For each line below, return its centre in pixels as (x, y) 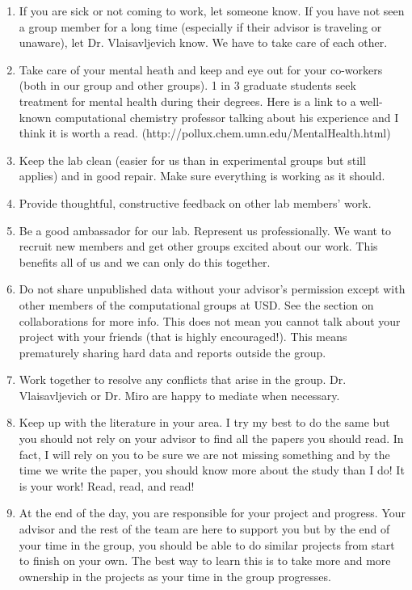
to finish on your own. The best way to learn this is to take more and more (205, 560)
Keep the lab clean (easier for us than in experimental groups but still (192, 160)
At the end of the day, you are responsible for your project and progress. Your (212, 513)
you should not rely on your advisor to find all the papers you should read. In (211, 438)
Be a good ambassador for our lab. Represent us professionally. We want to (205, 230)
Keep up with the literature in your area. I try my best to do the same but (204, 422)
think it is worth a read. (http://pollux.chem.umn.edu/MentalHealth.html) (205, 133)
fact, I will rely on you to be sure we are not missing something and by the (204, 454)
